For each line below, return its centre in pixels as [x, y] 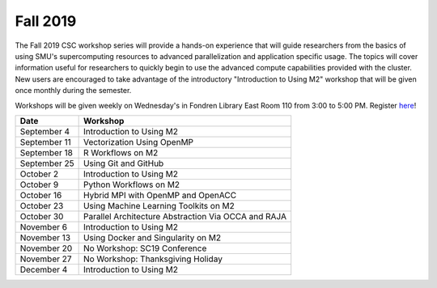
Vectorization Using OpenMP [138, 142]
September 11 [46, 142]
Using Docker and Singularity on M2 [152, 237]
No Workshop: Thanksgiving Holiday [153, 259]
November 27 [46, 259]
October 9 [39, 184]
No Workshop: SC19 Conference [145, 248]
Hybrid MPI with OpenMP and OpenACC [160, 195]
